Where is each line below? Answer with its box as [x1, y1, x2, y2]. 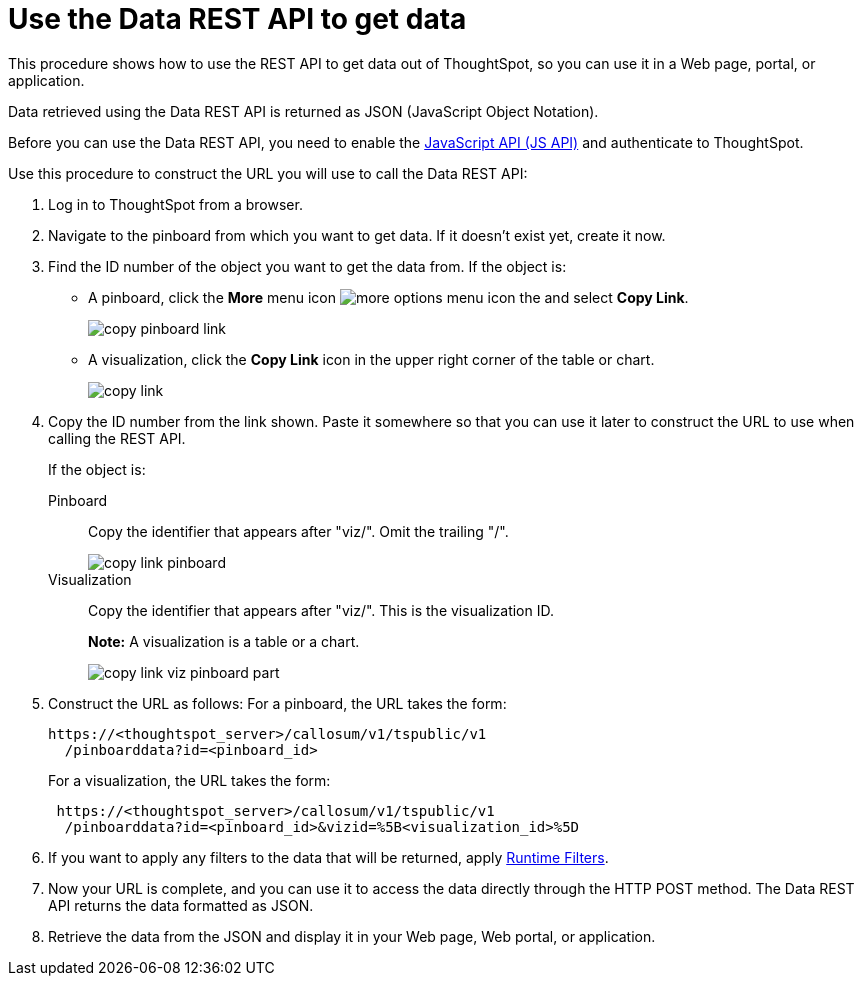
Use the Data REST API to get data [8, 2, 467, 36]
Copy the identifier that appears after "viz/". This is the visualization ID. [88, 601, 554, 619]
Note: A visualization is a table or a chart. [88, 632, 360, 650]
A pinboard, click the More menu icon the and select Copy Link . [88, 288, 689, 306]
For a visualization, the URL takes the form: [48, 771, 331, 789]
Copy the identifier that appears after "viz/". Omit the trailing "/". [88, 522, 509, 540]
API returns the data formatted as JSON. [48, 896, 314, 914]
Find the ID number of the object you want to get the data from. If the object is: [48, 257, 567, 275]
